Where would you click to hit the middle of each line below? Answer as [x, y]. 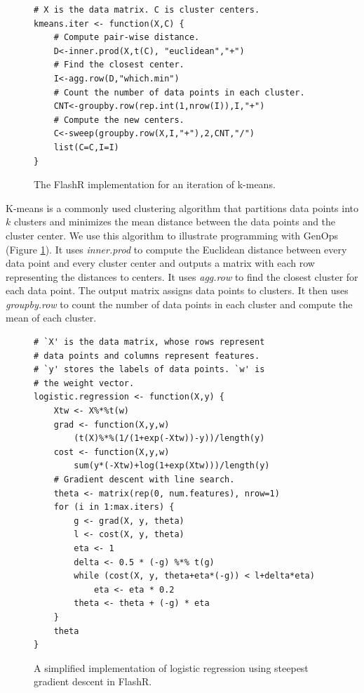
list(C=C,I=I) [86, 147]
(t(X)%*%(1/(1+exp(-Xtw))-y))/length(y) [169, 438]
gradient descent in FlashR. [93, 681]
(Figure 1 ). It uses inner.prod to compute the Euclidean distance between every [176, 249]
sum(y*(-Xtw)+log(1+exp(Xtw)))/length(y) [172, 466]
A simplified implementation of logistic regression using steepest [171, 667]
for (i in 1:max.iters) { [114, 507]
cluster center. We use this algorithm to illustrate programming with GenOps [172, 235]
